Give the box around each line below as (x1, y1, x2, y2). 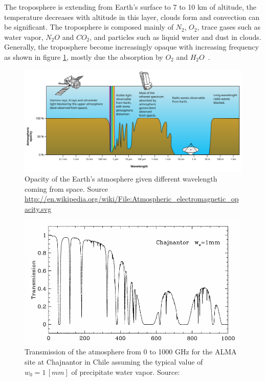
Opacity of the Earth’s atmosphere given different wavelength (25, 173, 217, 184)
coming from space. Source (25, 183, 108, 194)
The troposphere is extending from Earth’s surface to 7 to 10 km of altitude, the (4, 2, 257, 12)
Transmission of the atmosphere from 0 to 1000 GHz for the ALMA (25, 346, 237, 357)
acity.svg (25, 203, 52, 214)
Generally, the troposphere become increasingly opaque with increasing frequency (4, 41, 259, 52)
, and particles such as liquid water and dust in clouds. (90, 31, 261, 42)
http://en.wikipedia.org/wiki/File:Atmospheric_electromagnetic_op (25, 193, 239, 204)
